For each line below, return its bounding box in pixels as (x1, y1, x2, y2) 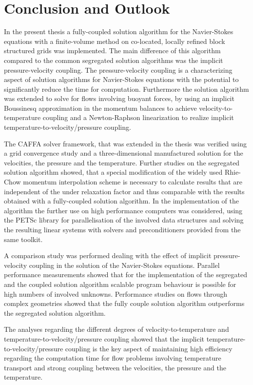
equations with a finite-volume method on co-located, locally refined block (4, 36, 225, 46)
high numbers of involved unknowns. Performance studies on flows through (4, 288, 228, 299)
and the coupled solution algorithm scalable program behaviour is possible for (4, 279, 236, 289)
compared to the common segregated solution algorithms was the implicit (4, 55, 223, 65)
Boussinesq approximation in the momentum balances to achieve (4, 102, 197, 113)
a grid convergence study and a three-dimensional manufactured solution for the (4, 148, 243, 158)
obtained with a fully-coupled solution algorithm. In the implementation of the (4, 196, 239, 206)
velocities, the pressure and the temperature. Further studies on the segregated (4, 157, 240, 167)
